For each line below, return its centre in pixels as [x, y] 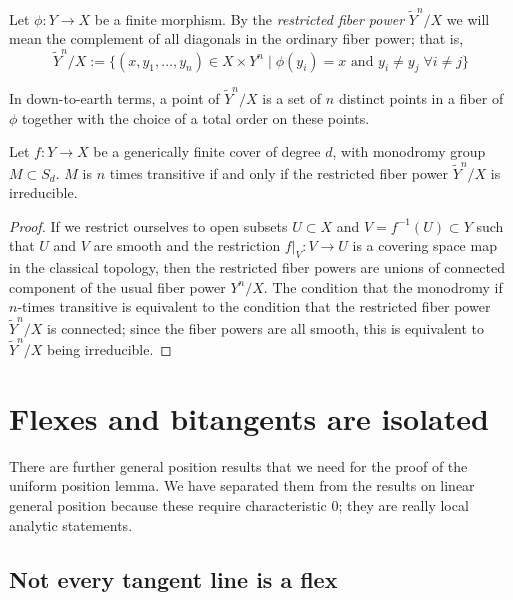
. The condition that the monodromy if [383, 286]
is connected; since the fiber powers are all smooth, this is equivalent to [265, 327]
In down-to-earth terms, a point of [114, 98]
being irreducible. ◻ [109, 349]
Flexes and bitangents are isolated [249, 417]
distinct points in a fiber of [421, 98]
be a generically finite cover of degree [207, 151]
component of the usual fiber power [117, 286]
